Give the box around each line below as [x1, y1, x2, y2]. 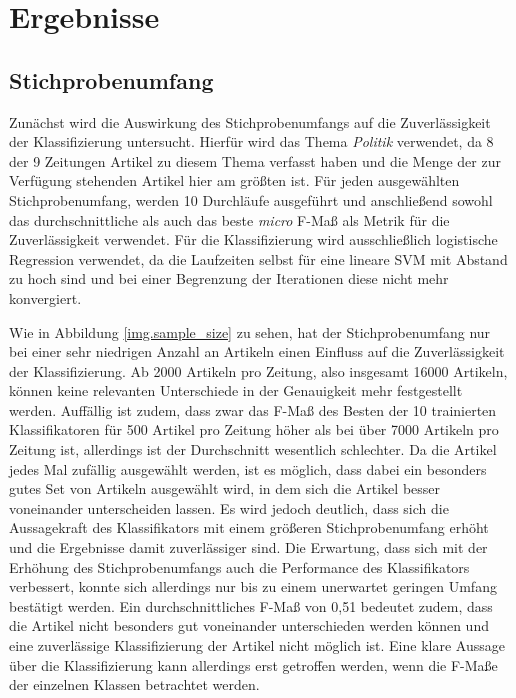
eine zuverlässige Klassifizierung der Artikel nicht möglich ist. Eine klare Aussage [9, 635, 505, 656]
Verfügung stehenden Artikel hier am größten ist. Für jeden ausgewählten [9, 170, 460, 191]
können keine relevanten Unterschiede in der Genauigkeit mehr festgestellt [9, 380, 463, 401]
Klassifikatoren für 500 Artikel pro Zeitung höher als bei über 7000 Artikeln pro [9, 419, 499, 440]
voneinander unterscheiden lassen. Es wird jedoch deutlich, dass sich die [9, 497, 449, 518]
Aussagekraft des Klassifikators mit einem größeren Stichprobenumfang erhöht [9, 517, 489, 538]
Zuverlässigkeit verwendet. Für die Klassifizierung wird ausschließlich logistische [9, 229, 498, 250]
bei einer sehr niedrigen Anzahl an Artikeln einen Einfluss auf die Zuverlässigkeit [9, 341, 505, 362]
